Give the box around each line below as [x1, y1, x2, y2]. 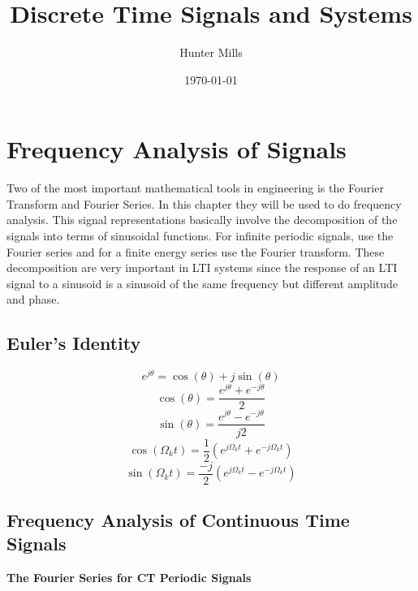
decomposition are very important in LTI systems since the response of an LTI [6, 259, 398, 276]
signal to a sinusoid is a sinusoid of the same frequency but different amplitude [6, 274, 399, 291]
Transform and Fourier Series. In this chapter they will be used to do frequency [6, 195, 402, 212]
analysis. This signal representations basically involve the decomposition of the [6, 211, 398, 228]
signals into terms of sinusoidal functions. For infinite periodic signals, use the [6, 227, 394, 244]
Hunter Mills [179, 44, 243, 61]
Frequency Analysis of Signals [6, 132, 347, 166]
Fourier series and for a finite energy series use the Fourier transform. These [6, 243, 385, 260]
